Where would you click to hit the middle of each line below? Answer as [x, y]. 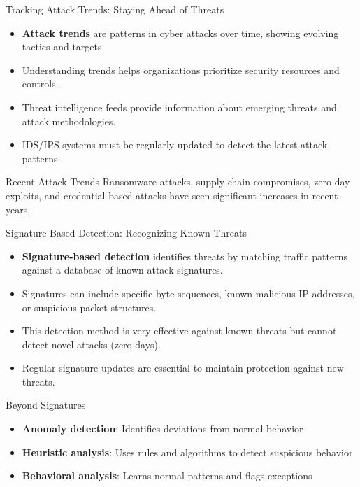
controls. [40, 84]
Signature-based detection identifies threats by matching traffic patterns [185, 256]
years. [18, 209]
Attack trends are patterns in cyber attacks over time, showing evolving [180, 33]
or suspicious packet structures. [89, 307]
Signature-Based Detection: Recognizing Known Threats [126, 233]
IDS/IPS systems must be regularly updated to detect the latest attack [175, 144]
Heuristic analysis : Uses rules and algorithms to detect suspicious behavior [187, 452]
